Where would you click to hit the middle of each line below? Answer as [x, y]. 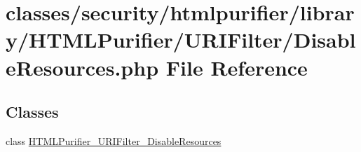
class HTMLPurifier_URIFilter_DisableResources [114, 140]
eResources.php [82, 67]
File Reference [237, 67]
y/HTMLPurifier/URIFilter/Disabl [181, 40]
